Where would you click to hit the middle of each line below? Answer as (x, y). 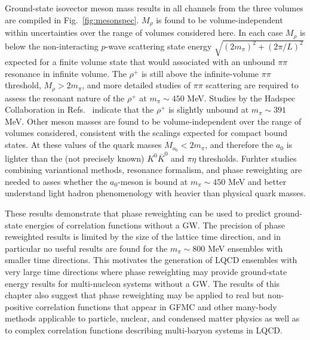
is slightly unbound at (209, 109)
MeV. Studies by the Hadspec (241, 98)
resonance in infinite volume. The (66, 73)
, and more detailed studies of (136, 85)
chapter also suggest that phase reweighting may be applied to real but (135, 295)
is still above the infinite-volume (200, 73)
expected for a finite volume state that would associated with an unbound (140, 62)
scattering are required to (252, 85)
